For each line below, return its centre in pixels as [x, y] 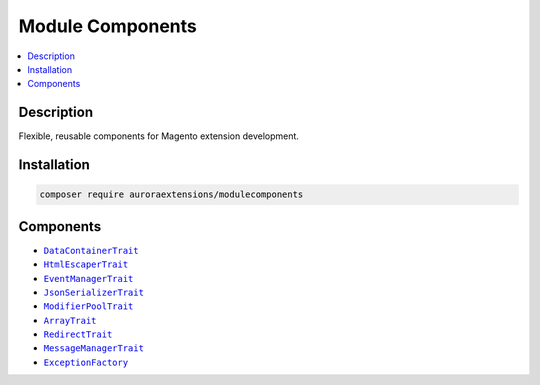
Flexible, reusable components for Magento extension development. [159, 136]
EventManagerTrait [88, 278]
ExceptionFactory [86, 362]
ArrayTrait [70, 320]
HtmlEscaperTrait [86, 264]
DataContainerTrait [91, 250]
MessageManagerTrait [94, 348]
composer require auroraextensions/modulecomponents [171, 194]
